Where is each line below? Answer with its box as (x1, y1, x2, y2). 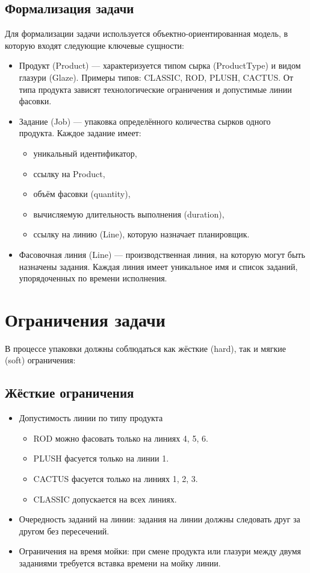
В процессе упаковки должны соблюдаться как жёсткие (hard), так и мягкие (5, 342, 286, 354)
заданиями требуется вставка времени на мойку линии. (19, 556, 221, 569)
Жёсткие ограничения (5, 383, 134, 402)
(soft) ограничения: (5, 354, 76, 366)
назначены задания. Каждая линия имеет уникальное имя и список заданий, (19, 260, 298, 272)
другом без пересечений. (19, 524, 110, 537)
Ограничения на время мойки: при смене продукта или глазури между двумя (19, 545, 301, 557)
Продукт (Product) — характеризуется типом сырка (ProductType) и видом (19, 59, 301, 72)
